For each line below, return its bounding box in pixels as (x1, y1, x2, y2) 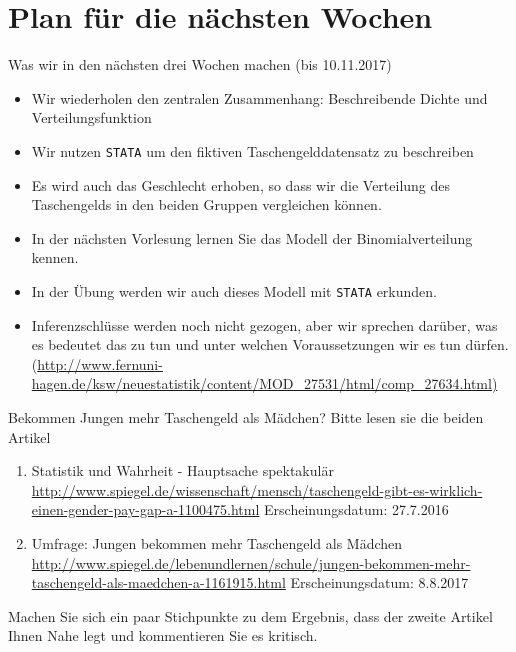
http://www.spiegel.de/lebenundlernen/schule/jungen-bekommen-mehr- (31, 552, 471, 573)
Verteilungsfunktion (31, 107, 152, 128)
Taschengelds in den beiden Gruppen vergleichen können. (31, 194, 382, 215)
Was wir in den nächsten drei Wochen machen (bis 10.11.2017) (8, 54, 392, 75)
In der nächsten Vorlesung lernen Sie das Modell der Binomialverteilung (31, 227, 473, 248)
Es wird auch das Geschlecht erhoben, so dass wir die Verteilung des (31, 174, 451, 195)
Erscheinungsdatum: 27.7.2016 (264, 499, 449, 520)
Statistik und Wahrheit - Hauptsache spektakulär (31, 460, 334, 481)
